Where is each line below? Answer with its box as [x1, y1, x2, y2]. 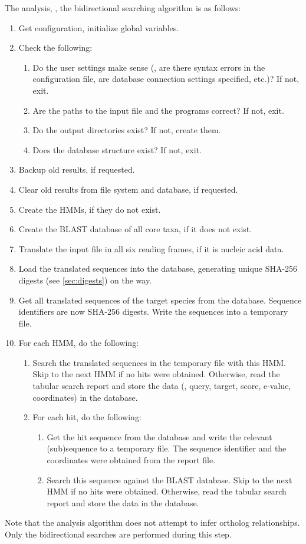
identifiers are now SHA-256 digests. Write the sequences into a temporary [18, 305, 288, 318]
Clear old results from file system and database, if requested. [18, 183, 238, 195]
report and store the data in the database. [47, 496, 199, 509]
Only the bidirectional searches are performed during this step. [5, 528, 232, 540]
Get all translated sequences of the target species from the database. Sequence [18, 294, 302, 306]
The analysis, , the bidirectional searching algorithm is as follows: [5, 2, 241, 14]
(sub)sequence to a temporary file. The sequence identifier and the [47, 442, 287, 454]
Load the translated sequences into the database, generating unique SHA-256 [18, 262, 298, 275]
